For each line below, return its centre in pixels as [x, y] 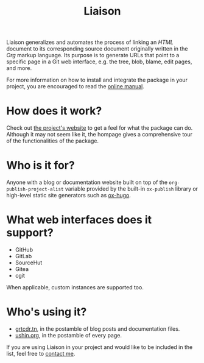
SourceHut [29, 263]
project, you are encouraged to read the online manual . [76, 86]
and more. [19, 68]
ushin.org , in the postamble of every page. [68, 335]
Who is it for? [40, 165]
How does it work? [54, 111]
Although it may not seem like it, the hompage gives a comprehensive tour [100, 135]
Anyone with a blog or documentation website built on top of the [87, 182]
